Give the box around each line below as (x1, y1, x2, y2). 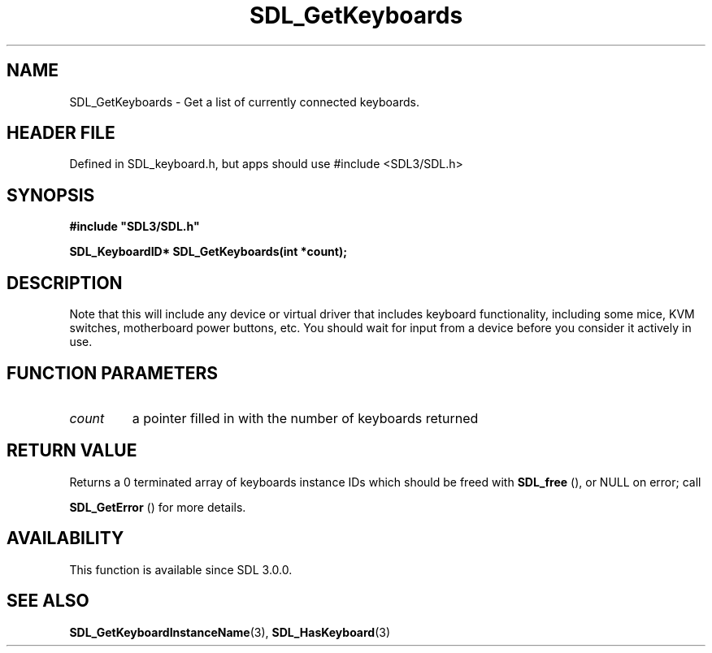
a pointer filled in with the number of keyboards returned (132, 409, 479, 426)
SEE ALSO (7, 590, 89, 612)
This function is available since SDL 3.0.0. (69, 562, 293, 577)
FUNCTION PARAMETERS (7, 362, 218, 383)
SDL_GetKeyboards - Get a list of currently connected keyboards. (69, 94, 419, 109)
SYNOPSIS (7, 184, 95, 205)
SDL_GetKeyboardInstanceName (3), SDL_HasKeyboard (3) (69, 625, 391, 639)
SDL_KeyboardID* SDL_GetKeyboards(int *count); (69, 244, 348, 259)
